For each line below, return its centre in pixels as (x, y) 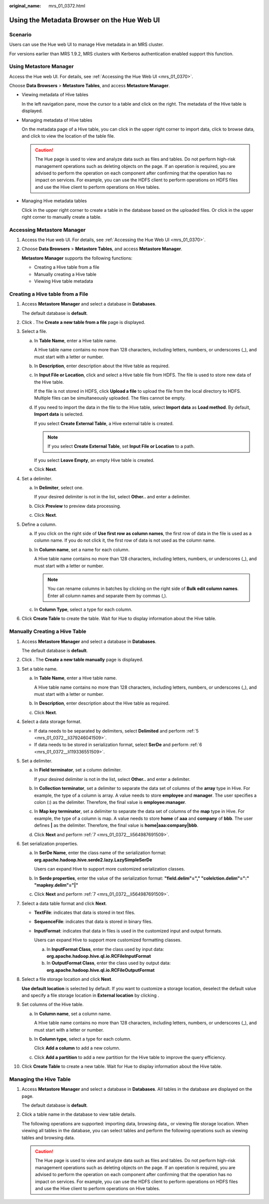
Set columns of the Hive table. (53, 1005)
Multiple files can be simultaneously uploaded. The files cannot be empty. (110, 398)
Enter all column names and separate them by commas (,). (107, 596)
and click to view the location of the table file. (68, 136)
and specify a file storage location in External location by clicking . (90, 995)
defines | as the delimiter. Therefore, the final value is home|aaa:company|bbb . (116, 825)
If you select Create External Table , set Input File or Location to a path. (121, 447)
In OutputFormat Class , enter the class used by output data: (109, 963)
